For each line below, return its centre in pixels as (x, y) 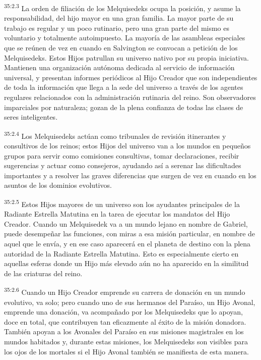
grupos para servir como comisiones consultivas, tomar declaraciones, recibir (122, 155)
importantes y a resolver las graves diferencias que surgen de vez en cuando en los (130, 175)
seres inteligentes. (31, 117)
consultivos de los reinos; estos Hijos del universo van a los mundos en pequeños (127, 146)
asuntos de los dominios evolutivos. (58, 185)
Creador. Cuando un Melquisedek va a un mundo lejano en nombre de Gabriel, (126, 223)
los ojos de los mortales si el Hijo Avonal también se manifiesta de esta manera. (126, 351)
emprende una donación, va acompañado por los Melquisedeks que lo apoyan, (123, 312)
